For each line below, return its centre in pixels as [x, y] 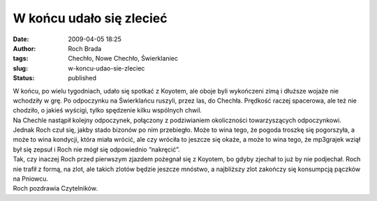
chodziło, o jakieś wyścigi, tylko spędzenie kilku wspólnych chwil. [108, 110]
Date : [21, 39]
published [82, 78]
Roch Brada [85, 48]
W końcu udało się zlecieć [90, 18]
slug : [20, 68]
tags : [21, 59]
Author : [24, 48]
